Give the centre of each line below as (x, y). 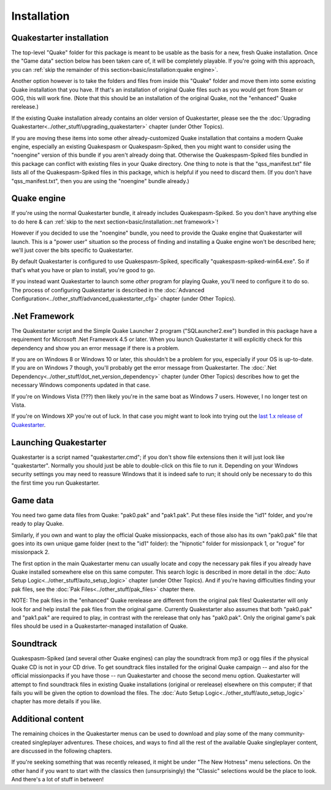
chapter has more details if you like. (56, 702)
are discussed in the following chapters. (62, 751)
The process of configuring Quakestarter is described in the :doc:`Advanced (108, 290)
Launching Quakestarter (59, 442)
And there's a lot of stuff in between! (58, 780)
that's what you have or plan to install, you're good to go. (83, 270)
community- (289, 733)
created (21, 742)
